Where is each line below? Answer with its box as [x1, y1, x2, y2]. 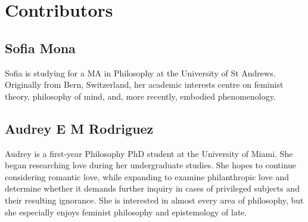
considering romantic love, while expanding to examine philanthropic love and [5, 170, 290, 183]
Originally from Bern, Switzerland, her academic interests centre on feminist [5, 78, 284, 91]
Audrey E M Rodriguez [5, 119, 154, 137]
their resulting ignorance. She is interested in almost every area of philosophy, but [5, 193, 304, 206]
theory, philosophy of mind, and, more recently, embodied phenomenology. [5, 90, 276, 102]
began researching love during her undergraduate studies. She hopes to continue [5, 159, 297, 171]
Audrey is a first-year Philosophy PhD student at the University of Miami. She [5, 147, 293, 159]
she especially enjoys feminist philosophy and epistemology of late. [5, 205, 247, 218]
